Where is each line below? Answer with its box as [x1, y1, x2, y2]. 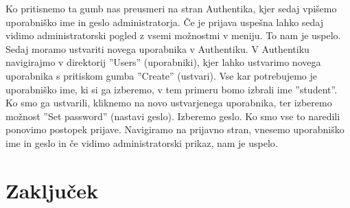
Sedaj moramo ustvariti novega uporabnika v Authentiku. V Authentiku [5, 41, 310, 56]
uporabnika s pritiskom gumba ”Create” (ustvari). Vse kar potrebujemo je [5, 68, 318, 82]
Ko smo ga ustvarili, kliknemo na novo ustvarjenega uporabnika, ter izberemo [5, 95, 332, 110]
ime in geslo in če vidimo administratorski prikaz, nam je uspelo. [5, 135, 278, 150]
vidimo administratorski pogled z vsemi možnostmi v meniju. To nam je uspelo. [5, 28, 341, 43]
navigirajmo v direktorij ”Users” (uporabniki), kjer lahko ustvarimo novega [5, 55, 321, 69]
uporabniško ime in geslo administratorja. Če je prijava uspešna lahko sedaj [5, 14, 324, 29]
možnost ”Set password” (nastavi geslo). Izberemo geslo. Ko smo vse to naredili [5, 108, 340, 123]
